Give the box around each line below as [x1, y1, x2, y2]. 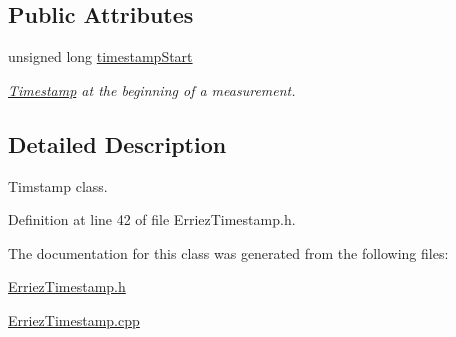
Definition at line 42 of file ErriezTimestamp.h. [8, 209, 296, 230]
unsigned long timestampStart [8, 46, 193, 67]
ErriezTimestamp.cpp [8, 309, 140, 330]
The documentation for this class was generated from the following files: [8, 242, 449, 263]
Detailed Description [8, 128, 227, 159]
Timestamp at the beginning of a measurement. [8, 79, 296, 100]
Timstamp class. [8, 175, 108, 196]
